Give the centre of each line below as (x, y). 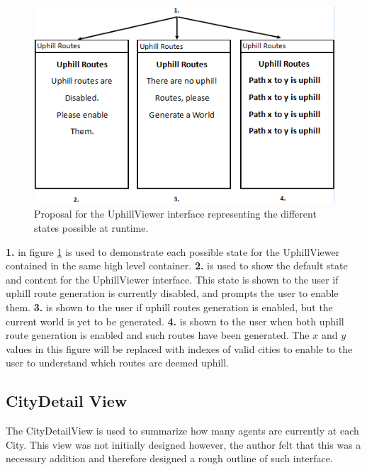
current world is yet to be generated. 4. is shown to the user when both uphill (175, 321)
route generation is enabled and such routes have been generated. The (158, 335)
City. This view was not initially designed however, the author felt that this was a (183, 444)
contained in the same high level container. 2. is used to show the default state (177, 265)
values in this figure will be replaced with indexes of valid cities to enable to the (179, 348)
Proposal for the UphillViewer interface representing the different (175, 214)
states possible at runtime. (91, 227)
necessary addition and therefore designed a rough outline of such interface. (169, 458)
